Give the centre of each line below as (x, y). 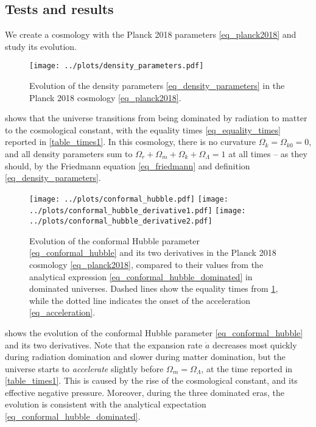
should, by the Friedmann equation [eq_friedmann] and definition (128, 165)
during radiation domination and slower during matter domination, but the (145, 357)
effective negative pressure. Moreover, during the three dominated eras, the (145, 392)
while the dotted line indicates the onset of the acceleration (140, 300)
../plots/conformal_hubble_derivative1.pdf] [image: (138, 211)
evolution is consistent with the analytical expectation (106, 404)
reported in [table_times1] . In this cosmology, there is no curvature (130, 142)
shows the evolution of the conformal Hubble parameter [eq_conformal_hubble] (154, 332)
